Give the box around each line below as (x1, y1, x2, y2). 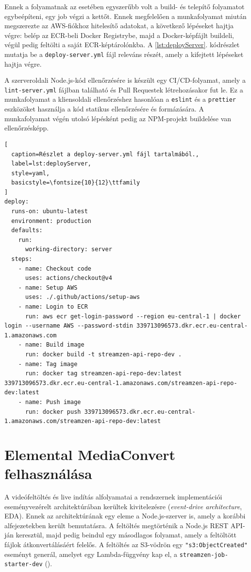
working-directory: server (25, 246, 112, 253)
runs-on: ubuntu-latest (11, 208, 88, 215)
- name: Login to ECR (18, 303, 88, 310)
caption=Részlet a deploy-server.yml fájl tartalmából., (11, 150, 199, 158)
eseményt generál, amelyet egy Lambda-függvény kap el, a (4, 549, 178, 559)
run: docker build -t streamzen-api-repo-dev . (25, 351, 182, 358)
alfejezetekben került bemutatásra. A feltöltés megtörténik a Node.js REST (4, 520, 229, 530)
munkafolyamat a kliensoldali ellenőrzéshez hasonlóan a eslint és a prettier (4, 94, 236, 104)
